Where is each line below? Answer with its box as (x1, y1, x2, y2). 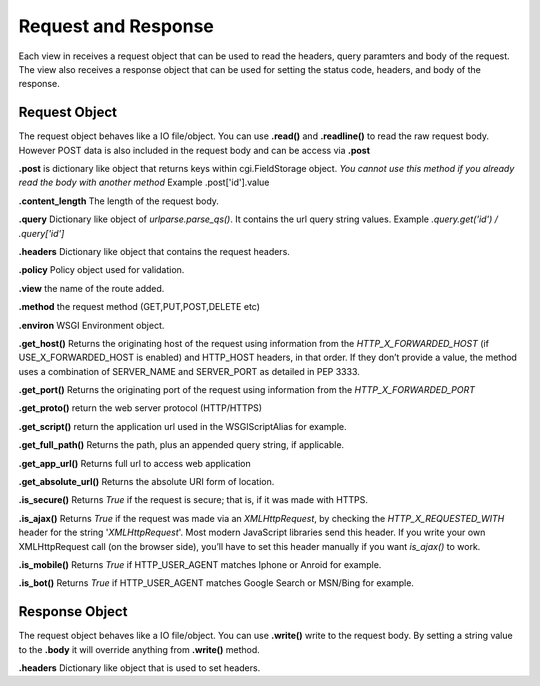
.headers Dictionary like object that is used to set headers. (18, 662, 261, 674)
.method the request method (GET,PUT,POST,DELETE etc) (18, 301, 260, 313)
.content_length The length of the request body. (18, 195, 220, 207)
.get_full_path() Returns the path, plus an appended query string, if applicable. (18, 439, 345, 451)
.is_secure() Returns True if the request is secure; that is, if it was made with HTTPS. (18, 494, 369, 506)
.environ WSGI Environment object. (18, 319, 165, 331)
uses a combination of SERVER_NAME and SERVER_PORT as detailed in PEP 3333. (18, 365, 360, 377)
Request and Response (18, 15, 215, 37)
